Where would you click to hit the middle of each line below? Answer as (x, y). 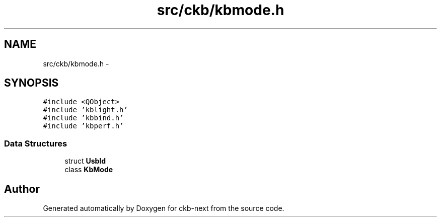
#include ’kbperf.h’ (83, 126)
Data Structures (36, 143)
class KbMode (89, 170)
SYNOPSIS (31, 83)
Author (22, 189)
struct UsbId (85, 161)
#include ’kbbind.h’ (83, 118)
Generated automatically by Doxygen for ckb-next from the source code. (164, 208)
